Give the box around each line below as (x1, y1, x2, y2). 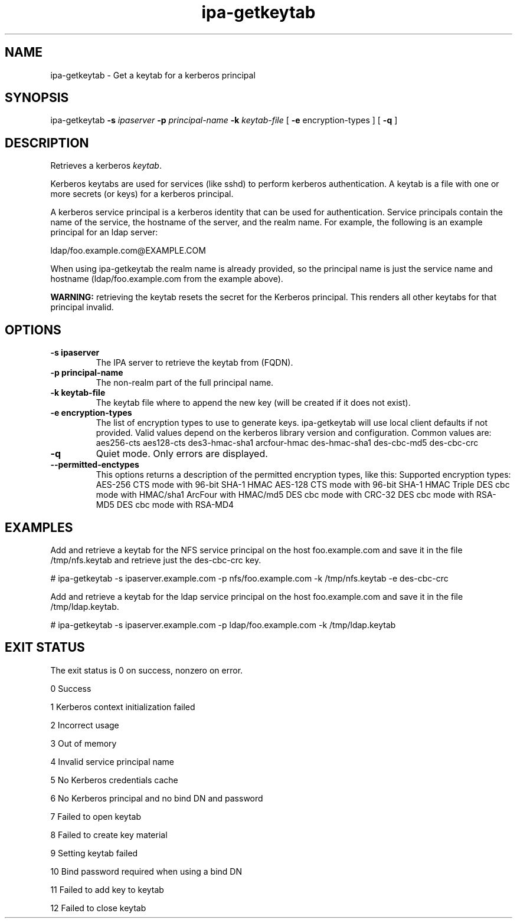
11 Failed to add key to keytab (50, 884, 164, 895)
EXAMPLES (5, 520, 73, 535)
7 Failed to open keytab (50, 811, 142, 822)
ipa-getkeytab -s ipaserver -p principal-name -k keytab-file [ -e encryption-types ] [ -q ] (50, 115, 398, 126)
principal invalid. (50, 302, 114, 313)
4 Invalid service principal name (50, 756, 175, 767)
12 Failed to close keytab (50, 902, 146, 913)
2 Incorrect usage (50, 720, 119, 730)
